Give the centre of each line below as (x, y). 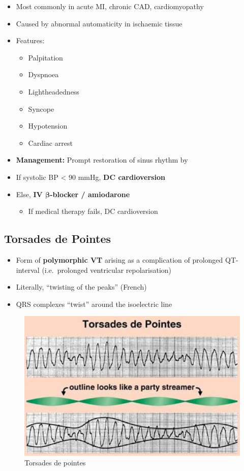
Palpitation (45, 57)
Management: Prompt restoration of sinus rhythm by (102, 160)
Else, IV (29, 194)
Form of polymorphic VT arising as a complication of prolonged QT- (127, 259)
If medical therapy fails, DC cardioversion (93, 211)
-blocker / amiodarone (90, 194)
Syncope (41, 108)
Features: (30, 40)
